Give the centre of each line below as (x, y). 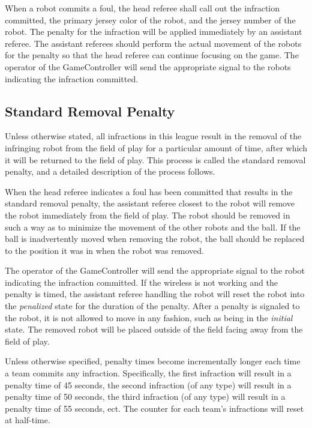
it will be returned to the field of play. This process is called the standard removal (155, 159)
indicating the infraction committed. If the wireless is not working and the (141, 282)
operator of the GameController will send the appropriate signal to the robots (148, 66)
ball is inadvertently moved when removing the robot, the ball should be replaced (155, 239)
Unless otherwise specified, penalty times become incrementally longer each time (153, 361)
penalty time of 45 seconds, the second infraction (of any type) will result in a (148, 384)
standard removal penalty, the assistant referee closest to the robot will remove (150, 203)
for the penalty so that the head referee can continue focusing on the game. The (152, 55)
